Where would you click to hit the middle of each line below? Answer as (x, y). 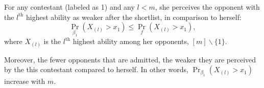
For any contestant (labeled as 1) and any (69, 7)
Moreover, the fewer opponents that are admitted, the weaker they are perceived (130, 59)
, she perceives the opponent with (207, 7)
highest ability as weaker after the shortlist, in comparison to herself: (134, 17)
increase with (25, 81)
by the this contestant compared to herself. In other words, (96, 69)
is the (52, 41)
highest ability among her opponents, (131, 41)
